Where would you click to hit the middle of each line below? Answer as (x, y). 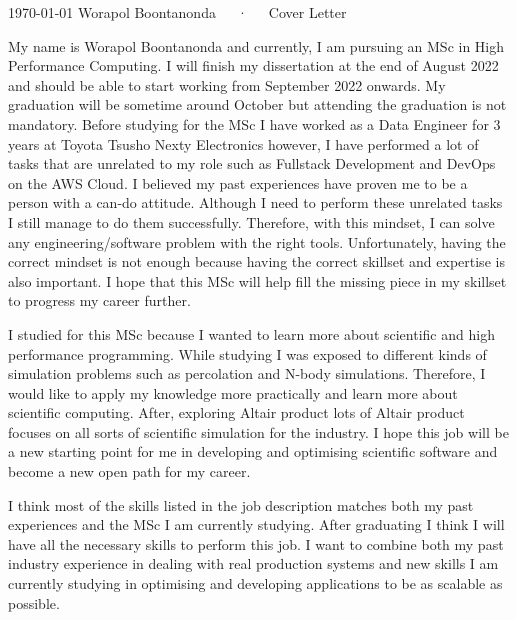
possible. (34, 602)
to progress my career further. (99, 300)
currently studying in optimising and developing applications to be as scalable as (255, 583)
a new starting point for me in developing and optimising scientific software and (253, 451)
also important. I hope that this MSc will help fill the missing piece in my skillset (257, 280)
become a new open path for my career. (129, 471)
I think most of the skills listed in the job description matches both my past (241, 504)
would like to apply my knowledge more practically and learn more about (233, 392)
